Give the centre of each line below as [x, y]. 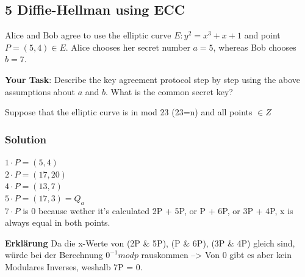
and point [262, 35]
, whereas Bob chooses [255, 47]
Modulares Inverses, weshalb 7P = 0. [74, 266]
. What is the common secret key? [169, 91]
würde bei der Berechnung [54, 255]
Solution [26, 139]
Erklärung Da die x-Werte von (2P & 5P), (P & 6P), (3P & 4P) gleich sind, [150, 243]
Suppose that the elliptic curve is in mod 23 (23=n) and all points [129, 112]
